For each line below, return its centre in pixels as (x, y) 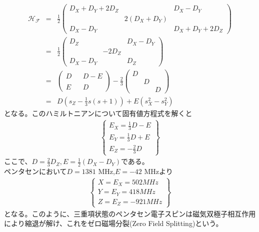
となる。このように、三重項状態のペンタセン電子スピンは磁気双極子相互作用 (130, 213)
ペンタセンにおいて (35, 171)
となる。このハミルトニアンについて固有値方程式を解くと (98, 113)
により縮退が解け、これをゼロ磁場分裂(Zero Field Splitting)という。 (113, 223)
